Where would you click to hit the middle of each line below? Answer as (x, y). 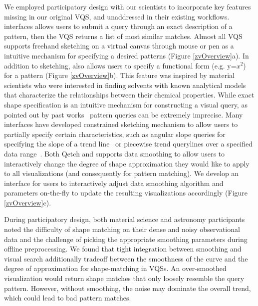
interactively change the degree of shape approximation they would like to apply (127, 163)
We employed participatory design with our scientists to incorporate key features (128, 6)
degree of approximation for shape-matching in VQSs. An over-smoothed (115, 268)
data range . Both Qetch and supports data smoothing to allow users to (115, 153)
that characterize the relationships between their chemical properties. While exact (129, 95)
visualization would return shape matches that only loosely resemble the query (124, 278)
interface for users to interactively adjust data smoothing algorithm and (114, 183)
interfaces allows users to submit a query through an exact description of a (118, 26)
